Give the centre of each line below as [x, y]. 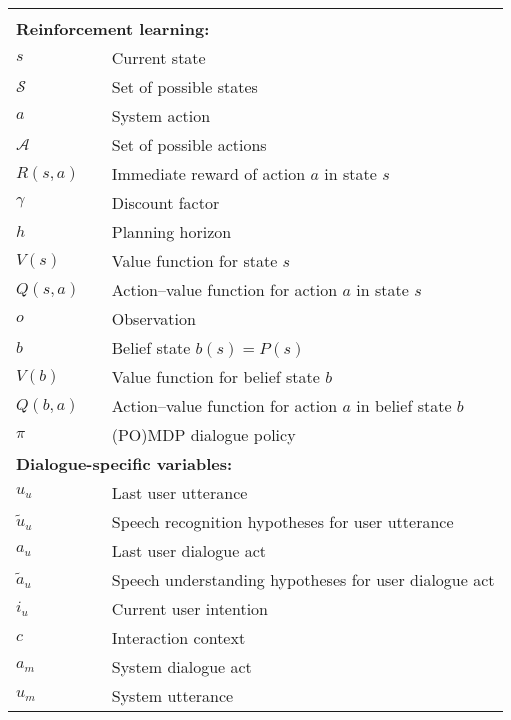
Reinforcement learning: [113, 28]
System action [161, 115]
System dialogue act [181, 666]
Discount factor [165, 202]
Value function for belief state [215, 376]
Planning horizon [171, 231]
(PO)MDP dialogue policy [203, 434]
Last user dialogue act [188, 550]
